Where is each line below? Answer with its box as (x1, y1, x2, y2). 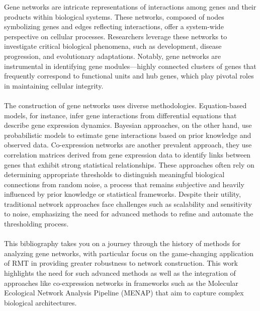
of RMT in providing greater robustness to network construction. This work (4, 258, 238, 268)
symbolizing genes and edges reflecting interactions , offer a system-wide (4, 21, 224, 32)
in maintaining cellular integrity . (4, 80, 104, 91)
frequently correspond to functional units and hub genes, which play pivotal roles (4, 70, 254, 81)
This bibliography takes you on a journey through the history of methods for (4, 238, 241, 249)
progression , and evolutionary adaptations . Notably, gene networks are (4, 50, 221, 61)
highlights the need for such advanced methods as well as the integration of (4, 268, 236, 278)
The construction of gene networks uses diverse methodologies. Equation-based (4, 100, 247, 110)
